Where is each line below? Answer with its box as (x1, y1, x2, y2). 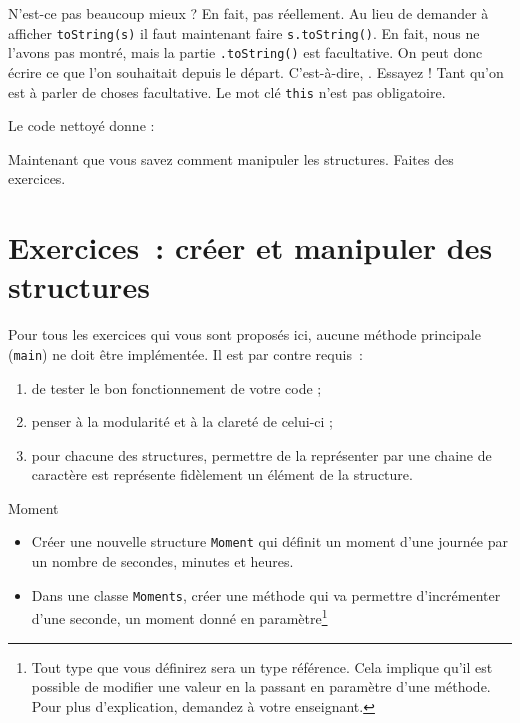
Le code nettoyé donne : (8, 115, 155, 136)
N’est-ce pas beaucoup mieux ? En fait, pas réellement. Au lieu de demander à (8, 3, 489, 23)
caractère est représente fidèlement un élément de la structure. (31, 464, 413, 485)
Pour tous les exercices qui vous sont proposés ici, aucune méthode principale (8, 324, 481, 345)
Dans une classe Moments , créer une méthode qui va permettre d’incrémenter (31, 584, 501, 605)
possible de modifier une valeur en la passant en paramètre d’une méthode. (31, 676, 491, 697)
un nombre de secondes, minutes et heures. (31, 551, 294, 572)
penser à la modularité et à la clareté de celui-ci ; (31, 411, 333, 432)
